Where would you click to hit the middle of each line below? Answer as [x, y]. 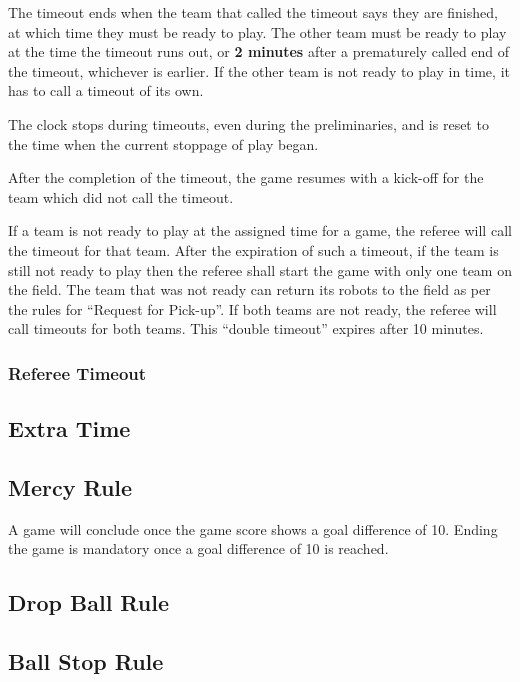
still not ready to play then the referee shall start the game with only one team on [260, 269]
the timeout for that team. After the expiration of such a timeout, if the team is [253, 249]
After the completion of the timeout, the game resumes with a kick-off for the [246, 177]
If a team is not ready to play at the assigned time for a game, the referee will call [260, 230]
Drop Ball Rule [89, 602]
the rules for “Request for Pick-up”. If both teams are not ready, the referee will [252, 308]
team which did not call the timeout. [121, 196]
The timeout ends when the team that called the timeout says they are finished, [253, 12]
